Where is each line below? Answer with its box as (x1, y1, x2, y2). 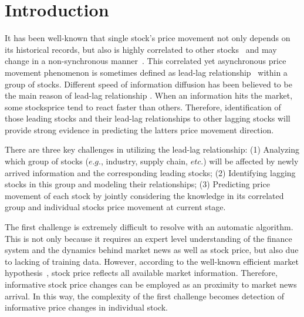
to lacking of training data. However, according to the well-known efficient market (5, 255, 299, 267)
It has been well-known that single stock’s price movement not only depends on (5, 32, 291, 44)
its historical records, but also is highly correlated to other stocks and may (5, 43, 277, 55)
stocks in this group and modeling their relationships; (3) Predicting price (5, 178, 270, 190)
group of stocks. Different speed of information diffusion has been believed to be (5, 77, 292, 90)
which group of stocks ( (5, 155, 89, 167)
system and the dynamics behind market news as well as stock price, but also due (5, 244, 299, 256)
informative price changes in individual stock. (5, 301, 168, 313)
